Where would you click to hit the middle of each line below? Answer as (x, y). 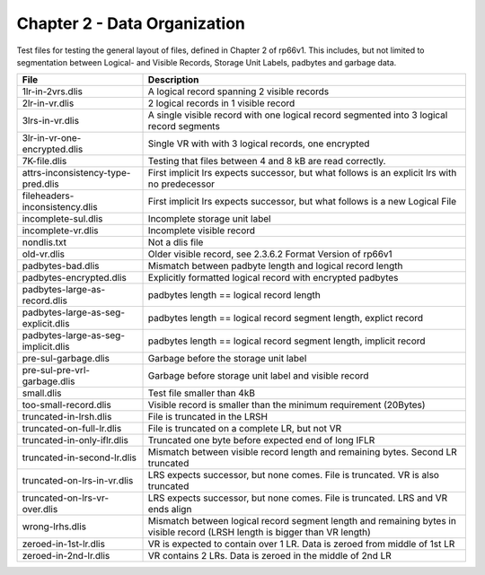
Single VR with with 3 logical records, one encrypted (259, 144)
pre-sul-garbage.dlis (66, 359)
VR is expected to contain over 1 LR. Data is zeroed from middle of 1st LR (301, 545)
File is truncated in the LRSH (208, 417)
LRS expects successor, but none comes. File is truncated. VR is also (294, 475)
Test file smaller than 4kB (202, 393)
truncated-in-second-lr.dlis (79, 457)
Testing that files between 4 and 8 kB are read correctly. (267, 161)
